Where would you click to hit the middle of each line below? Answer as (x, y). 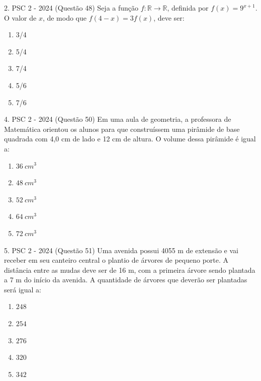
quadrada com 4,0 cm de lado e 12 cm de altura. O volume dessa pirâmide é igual (130, 139)
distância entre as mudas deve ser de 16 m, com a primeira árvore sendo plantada (130, 270)
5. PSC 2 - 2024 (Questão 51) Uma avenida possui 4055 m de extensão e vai (121, 250)
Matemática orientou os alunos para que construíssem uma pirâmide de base (122, 129)
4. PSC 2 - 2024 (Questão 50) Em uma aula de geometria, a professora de (118, 119)
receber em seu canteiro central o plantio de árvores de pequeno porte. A (116, 260)
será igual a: (23, 289)
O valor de (20, 17)
